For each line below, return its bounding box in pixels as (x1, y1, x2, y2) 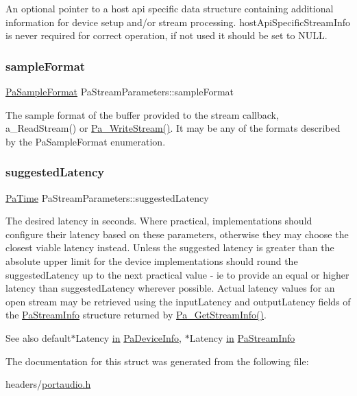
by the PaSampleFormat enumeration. (5, 134, 166, 148)
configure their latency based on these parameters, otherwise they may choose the (5, 226, 349, 241)
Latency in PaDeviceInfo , (75, 330, 182, 345)
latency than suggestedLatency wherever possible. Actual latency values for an (5, 281, 335, 295)
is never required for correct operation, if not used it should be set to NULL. (5, 28, 328, 43)
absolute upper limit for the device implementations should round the (5, 253, 298, 268)
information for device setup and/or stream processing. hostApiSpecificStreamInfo (5, 14, 351, 29)
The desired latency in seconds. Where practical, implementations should (5, 213, 312, 228)
